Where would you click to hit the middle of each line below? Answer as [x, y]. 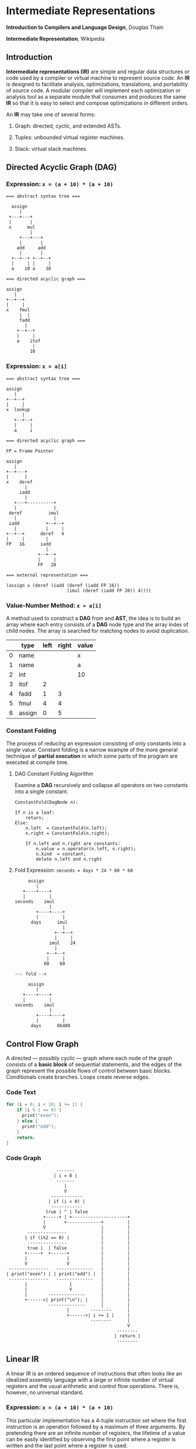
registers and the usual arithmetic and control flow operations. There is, [93, 1386]
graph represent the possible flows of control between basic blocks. [89, 1071]
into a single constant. [41, 792]
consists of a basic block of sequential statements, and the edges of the [94, 1064]
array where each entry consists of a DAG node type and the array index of [97, 625]
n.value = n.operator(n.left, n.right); [86, 849]
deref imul [34, 513]
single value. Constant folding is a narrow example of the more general [92, 750]
